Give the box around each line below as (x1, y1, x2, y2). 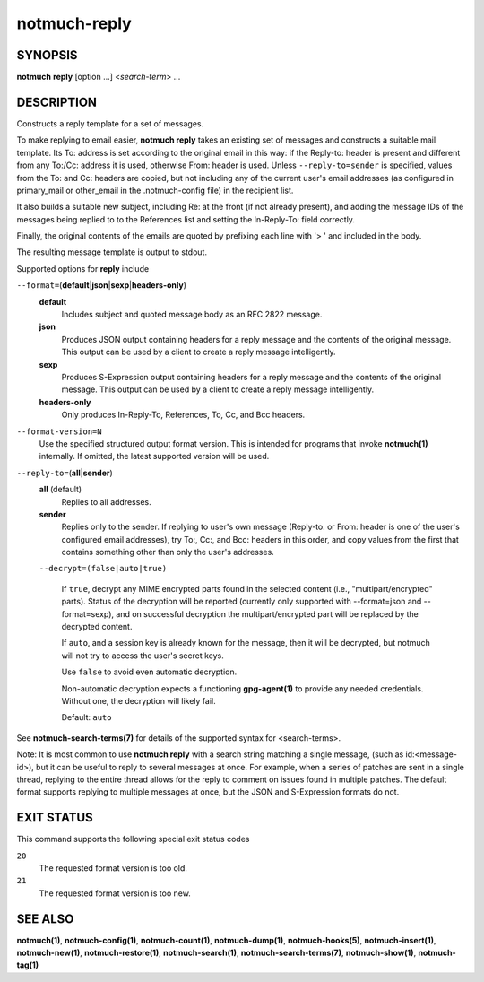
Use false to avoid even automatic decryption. (61, 666, 238, 677)
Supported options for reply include (16, 263, 150, 274)
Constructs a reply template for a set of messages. (16, 117, 204, 129)
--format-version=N (16, 426, 102, 437)
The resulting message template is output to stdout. (16, 247, 208, 257)
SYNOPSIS (16, 48, 78, 63)
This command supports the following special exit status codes (16, 834, 250, 845)
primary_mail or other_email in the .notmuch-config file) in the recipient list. (16, 185, 294, 196)
